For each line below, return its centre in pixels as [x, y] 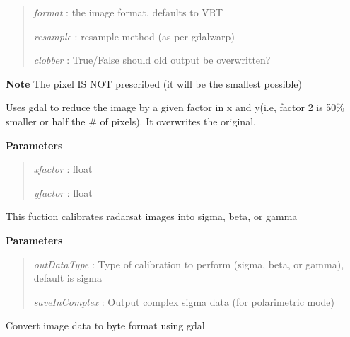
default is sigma [68, 278]
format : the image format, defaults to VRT [128, 12]
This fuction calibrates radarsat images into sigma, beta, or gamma [152, 216]
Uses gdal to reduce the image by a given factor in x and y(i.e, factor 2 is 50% [175, 107]
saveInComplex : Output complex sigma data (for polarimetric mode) [184, 301]
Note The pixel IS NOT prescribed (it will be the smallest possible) [154, 83]
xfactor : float [63, 169]
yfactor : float [63, 192]
